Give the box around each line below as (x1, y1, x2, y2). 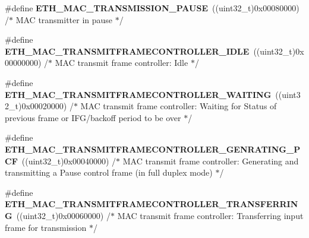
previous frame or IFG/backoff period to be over (5, 111, 181, 123)
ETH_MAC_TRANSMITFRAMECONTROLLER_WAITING (5, 88, 272, 100)
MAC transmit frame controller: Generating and (122, 154, 299, 167)
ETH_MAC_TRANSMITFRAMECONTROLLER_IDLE (5, 45, 250, 57)
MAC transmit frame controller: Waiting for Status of (80, 100, 277, 112)
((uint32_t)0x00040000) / (21, 154, 116, 167)
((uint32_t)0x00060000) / (16, 209, 111, 221)
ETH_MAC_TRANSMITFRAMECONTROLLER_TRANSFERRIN (5, 198, 298, 210)
